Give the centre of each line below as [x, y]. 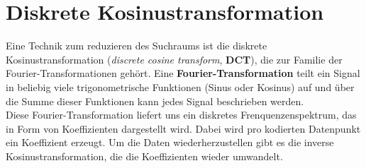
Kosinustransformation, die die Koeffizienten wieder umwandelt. [144, 156]
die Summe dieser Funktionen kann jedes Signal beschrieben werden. [155, 101]
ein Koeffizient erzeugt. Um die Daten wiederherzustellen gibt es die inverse [170, 142]
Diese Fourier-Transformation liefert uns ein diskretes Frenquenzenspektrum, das [181, 115]
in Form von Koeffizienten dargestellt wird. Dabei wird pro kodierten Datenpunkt [183, 128]
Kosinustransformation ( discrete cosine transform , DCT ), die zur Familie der [174, 59]
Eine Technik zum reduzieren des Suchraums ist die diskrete [137, 46]
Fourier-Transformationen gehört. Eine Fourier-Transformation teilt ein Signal [183, 73]
